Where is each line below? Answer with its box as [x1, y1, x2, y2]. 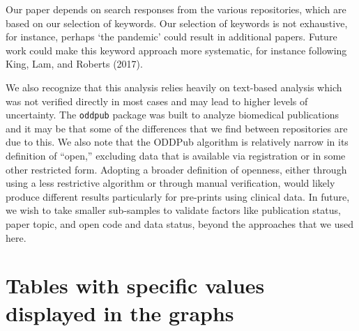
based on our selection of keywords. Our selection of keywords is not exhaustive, [6, 15, 348, 30]
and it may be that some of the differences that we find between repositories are [6, 121, 348, 135]
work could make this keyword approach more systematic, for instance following [6, 43, 347, 57]
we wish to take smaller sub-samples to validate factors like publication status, [6, 203, 341, 217]
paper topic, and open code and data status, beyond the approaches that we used [6, 216, 353, 231]
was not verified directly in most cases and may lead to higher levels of [6, 93, 308, 108]
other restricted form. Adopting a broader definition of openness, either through [6, 162, 347, 176]
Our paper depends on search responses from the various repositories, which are [6, 2, 346, 16]
